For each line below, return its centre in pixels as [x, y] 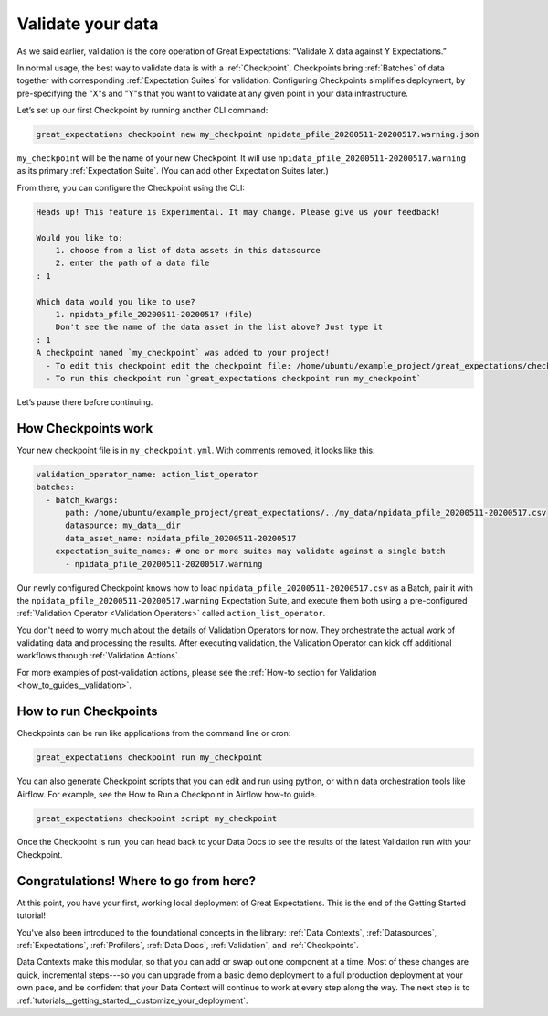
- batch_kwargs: [82, 500]
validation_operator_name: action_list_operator [147, 474]
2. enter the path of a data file [132, 263]
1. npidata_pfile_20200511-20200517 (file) [154, 314]
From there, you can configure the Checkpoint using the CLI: [131, 187]
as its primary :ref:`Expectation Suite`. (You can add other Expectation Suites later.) [173, 171]
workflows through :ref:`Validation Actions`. [99, 656]
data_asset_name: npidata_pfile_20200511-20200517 [181, 538]
